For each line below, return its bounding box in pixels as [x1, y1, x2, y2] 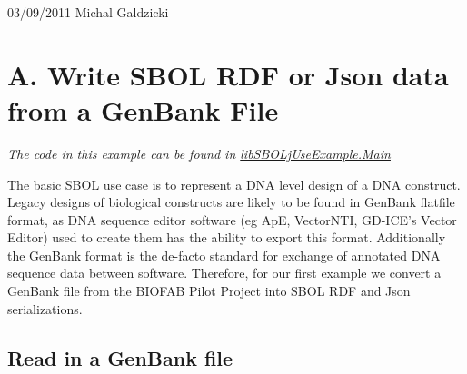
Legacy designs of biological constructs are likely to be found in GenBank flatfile [7, 192, 455, 212]
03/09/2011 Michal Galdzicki [7, 3, 169, 21]
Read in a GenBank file [7, 343, 233, 371]
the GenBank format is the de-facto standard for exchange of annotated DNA [7, 245, 441, 264]
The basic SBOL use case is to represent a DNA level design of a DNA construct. [7, 174, 461, 193]
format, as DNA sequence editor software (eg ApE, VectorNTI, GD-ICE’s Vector [7, 210, 457, 229]
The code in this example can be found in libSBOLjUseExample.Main [7, 143, 391, 162]
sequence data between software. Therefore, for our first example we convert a [7, 263, 442, 282]
